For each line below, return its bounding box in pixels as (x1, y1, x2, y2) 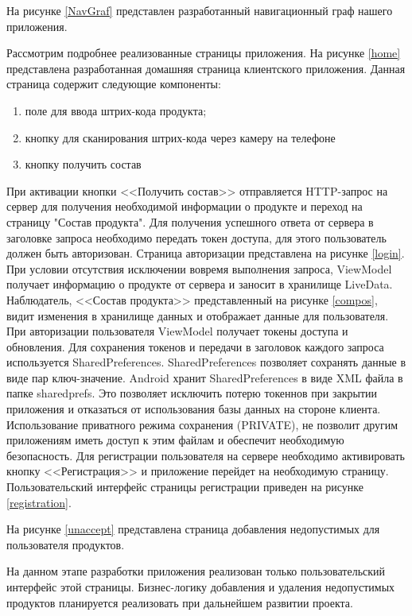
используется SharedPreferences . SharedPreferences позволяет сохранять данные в (6, 354, 406, 370)
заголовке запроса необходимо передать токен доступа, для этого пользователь (6, 229, 387, 246)
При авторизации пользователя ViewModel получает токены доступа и (6, 323, 348, 339)
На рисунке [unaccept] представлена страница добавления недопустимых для (6, 521, 380, 537)
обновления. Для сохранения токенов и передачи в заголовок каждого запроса (6, 338, 384, 354)
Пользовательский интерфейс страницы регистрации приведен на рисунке (6, 478, 364, 495)
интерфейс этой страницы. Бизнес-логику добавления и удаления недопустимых (6, 579, 395, 595)
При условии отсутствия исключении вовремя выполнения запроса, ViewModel (6, 260, 392, 277)
